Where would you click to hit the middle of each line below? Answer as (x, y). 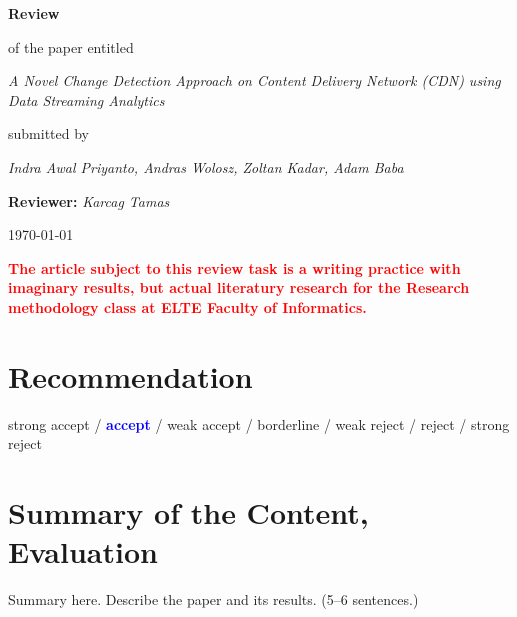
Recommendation (130, 375)
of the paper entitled (71, 46)
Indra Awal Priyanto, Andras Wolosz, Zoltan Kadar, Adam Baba (206, 166)
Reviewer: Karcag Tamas (89, 200)
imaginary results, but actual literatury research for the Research (239, 287)
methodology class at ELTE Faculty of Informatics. (187, 306)
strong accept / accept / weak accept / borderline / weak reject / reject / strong (259, 423)
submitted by (48, 133)
